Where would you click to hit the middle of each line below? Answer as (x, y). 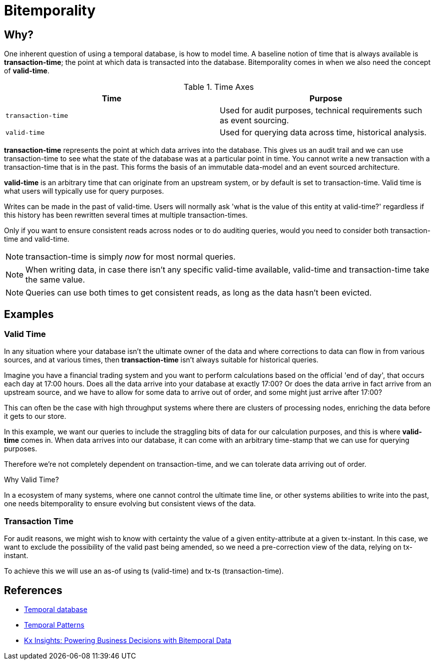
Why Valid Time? (31, 480)
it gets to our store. (35, 416)
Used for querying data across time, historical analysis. (323, 133)
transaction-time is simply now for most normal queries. (131, 257)
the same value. (55, 280)
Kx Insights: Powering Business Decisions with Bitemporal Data (128, 640)
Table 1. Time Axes (219, 87)
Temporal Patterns (54, 625)
